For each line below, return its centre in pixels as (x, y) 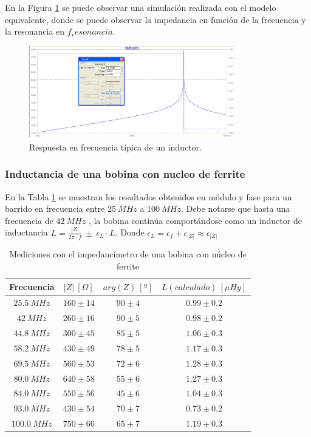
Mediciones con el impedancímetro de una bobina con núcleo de (128, 254)
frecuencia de (29, 220)
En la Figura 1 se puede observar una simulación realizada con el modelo (141, 7)
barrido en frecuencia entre (55, 208)
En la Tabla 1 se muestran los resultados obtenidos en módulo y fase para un (149, 196)
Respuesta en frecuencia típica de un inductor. (115, 147)
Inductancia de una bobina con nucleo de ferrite (125, 174)
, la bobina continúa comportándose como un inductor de (195, 220)
